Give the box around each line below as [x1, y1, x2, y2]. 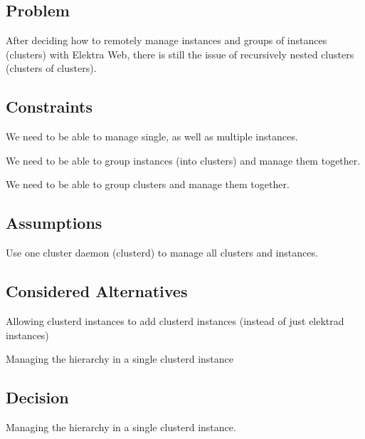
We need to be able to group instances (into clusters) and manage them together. [6, 153, 361, 167]
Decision [6, 386, 69, 408]
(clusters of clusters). [6, 61, 97, 76]
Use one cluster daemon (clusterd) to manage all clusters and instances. [6, 245, 318, 260]
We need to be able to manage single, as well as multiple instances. [6, 129, 298, 144]
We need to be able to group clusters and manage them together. [6, 177, 290, 192]
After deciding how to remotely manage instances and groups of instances [6, 33, 327, 48]
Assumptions [6, 212, 102, 234]
